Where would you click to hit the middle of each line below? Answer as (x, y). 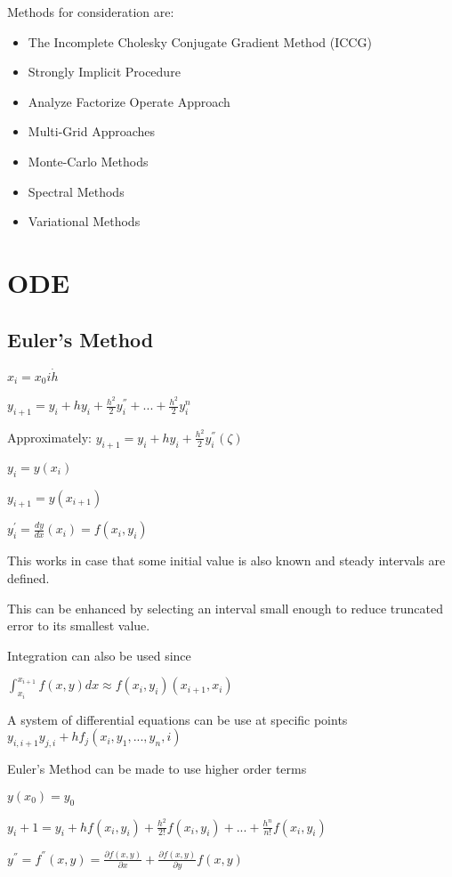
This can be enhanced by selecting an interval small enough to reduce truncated (225, 608)
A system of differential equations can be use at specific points (178, 719)
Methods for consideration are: (91, 12)
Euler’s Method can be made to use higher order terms (157, 769)
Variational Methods (84, 221)
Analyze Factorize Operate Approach (129, 101)
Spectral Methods (76, 191)
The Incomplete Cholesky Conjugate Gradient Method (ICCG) (200, 41)
